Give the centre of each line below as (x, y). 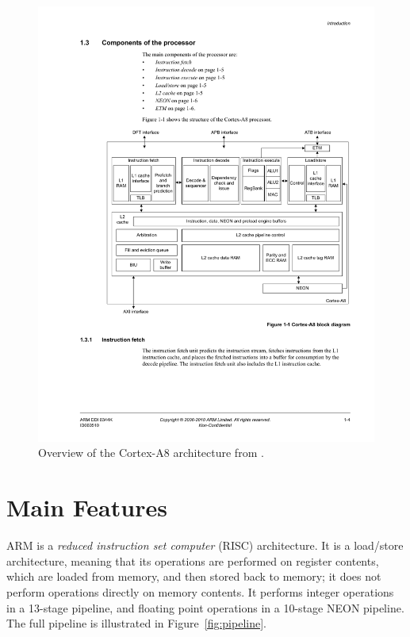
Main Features (87, 507)
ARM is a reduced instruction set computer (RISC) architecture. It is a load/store (205, 545)
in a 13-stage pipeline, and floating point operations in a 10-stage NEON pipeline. (205, 607)
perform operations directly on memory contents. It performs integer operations (200, 591)
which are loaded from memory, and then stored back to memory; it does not (194, 576)
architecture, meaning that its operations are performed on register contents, (193, 560)
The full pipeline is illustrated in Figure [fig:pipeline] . (136, 623)
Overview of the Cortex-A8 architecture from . (151, 453)
